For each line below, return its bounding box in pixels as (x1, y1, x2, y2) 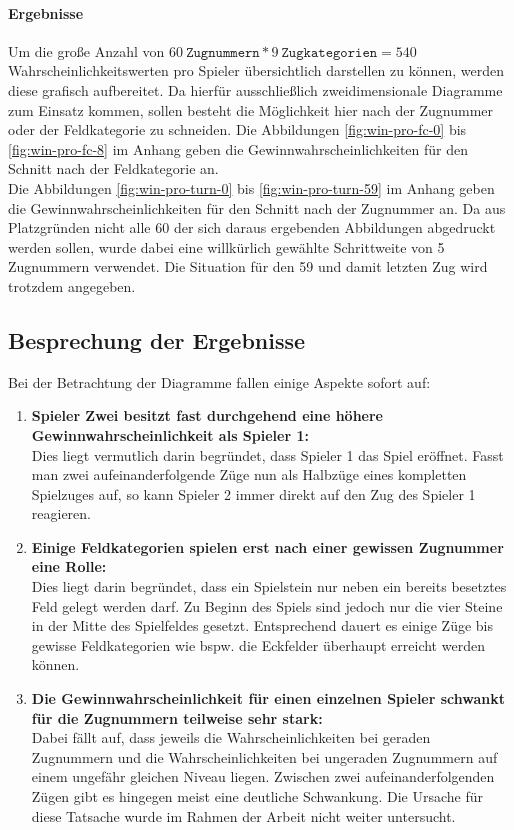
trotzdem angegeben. (8, 275, 136, 296)
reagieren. (31, 503, 91, 524)
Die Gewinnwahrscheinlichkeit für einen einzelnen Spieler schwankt (31, 688, 506, 709)
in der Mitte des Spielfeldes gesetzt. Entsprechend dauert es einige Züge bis (31, 615, 493, 636)
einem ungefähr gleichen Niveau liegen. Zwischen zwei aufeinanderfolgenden (31, 766, 495, 787)
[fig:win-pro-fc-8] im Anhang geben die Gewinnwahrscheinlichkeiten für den (8, 138, 469, 159)
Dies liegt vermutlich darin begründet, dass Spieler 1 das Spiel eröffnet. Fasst (31, 444, 504, 465)
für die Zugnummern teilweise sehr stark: (31, 707, 323, 728)
